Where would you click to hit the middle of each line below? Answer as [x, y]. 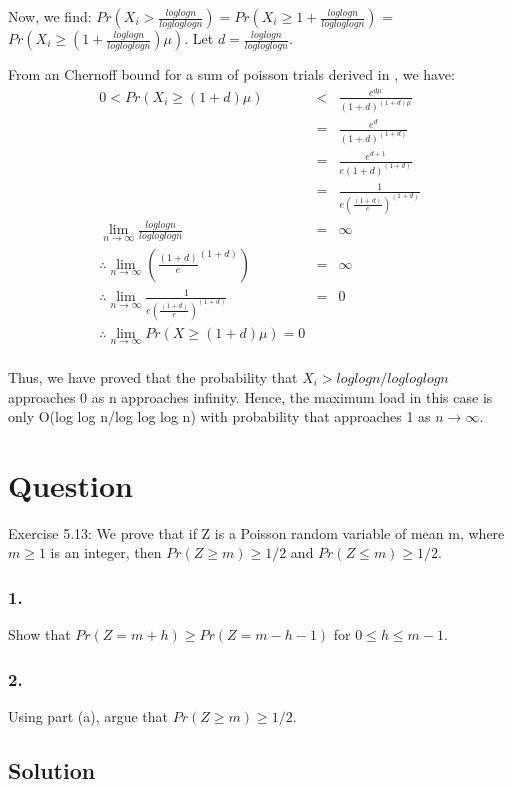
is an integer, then [106, 552]
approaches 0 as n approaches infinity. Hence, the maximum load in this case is [250, 396]
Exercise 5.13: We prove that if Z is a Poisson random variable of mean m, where [256, 532]
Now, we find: [50, 16]
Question [70, 484]
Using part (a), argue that [88, 716]
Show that [39, 634]
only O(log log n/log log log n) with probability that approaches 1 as [219, 416]
